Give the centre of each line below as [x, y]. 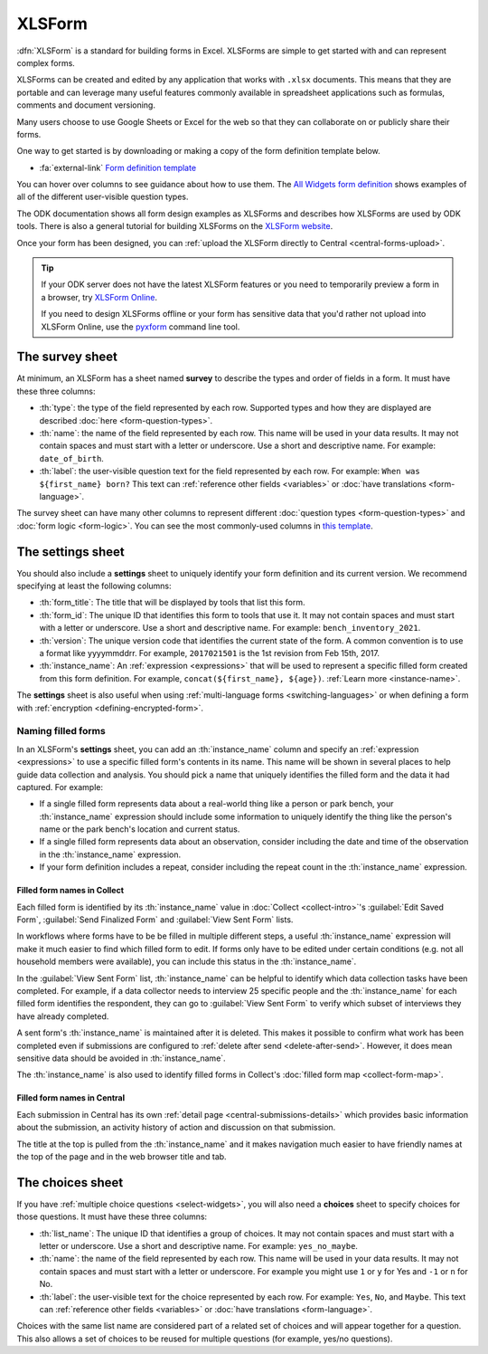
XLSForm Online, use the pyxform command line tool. [141, 327]
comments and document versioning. [86, 105]
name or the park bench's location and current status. [140, 829]
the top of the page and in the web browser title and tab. [122, 1156]
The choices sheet [70, 1182]
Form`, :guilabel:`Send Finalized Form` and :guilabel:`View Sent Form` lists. [155, 920]
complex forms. [46, 62]
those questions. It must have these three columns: [112, 1216]
